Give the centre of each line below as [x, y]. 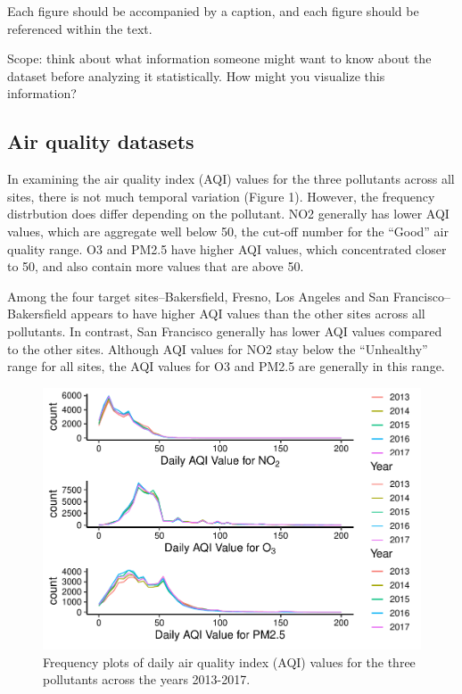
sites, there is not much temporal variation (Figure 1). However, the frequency [221, 196]
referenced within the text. [80, 28]
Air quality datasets [101, 141]
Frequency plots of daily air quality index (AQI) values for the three [229, 661]
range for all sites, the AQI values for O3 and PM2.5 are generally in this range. [226, 366]
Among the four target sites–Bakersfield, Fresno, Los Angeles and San [198, 296]
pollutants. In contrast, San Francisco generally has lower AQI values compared [225, 330]
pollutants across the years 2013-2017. [147, 679]
